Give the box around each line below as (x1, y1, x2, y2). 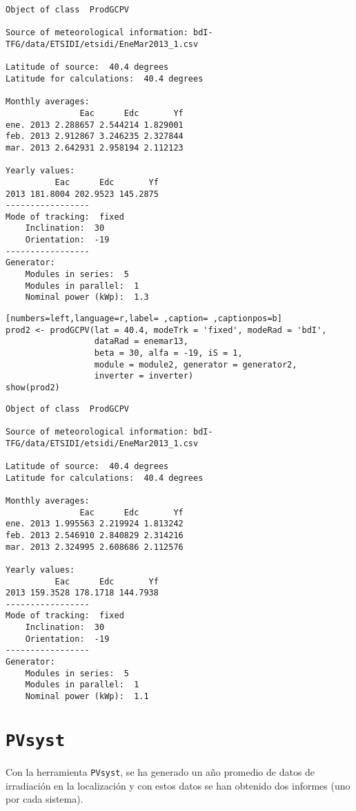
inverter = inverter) (94, 371, 194, 381)
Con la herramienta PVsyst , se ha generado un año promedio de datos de (6, 764, 315, 779)
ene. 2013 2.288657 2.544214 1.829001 (6, 120, 184, 130)
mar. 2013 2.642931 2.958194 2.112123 (6, 142, 184, 153)
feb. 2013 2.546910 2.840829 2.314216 (6, 530, 184, 540)
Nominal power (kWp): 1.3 (25, 292, 149, 303)
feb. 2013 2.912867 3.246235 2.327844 (6, 131, 184, 142)
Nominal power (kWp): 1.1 (25, 691, 149, 702)
